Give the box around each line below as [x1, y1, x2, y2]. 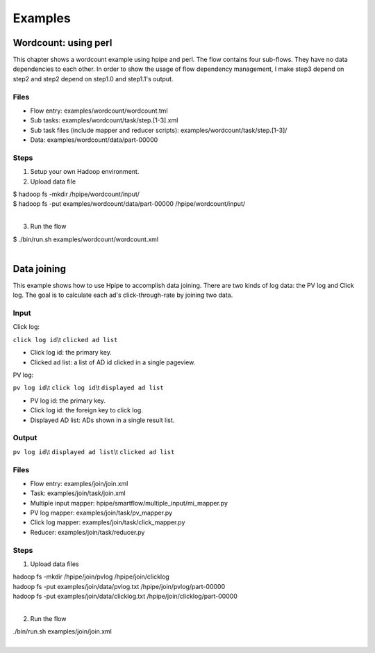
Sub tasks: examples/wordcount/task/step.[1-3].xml [30, 116, 178, 124]
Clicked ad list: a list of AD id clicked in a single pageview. [30, 358, 196, 366]
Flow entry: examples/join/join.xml [30, 479, 128, 487]
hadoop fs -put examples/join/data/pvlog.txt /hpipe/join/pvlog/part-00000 [12, 582, 226, 590]
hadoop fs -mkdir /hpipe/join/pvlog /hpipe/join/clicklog [12, 572, 169, 581]
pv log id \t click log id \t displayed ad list [12, 383, 164, 392]
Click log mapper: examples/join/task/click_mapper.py [30, 518, 185, 526]
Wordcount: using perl [12, 37, 112, 49]
